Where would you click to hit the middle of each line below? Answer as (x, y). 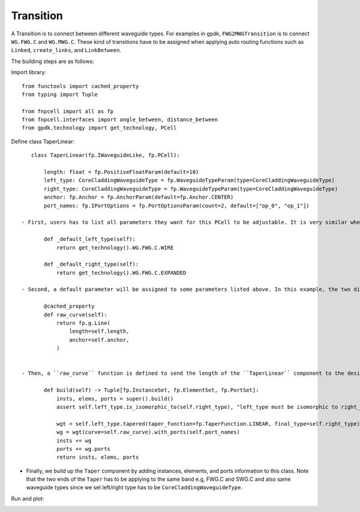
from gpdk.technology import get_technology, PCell (99, 128)
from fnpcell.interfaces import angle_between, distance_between (120, 120)
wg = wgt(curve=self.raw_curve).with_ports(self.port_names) (148, 432)
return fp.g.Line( (83, 323)
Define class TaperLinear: (43, 141)
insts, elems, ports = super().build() (115, 398)
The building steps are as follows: (52, 61)
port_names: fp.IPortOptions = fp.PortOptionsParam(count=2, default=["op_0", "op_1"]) (177, 206)
